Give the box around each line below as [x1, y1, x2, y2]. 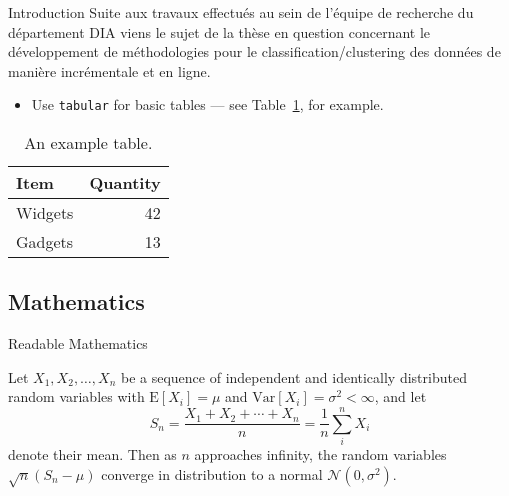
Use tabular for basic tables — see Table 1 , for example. [31, 94, 384, 115]
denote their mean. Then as [8, 444, 177, 465]
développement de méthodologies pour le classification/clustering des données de [8, 41, 501, 62]
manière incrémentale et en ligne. [8, 60, 211, 81]
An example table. [24, 131, 153, 155]
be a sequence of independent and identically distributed [120, 366, 467, 387]
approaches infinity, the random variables [194, 444, 447, 465]
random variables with [8, 386, 145, 407]
